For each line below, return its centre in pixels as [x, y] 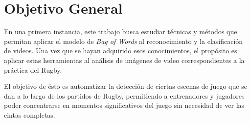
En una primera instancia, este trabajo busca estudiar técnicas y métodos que [121, 31]
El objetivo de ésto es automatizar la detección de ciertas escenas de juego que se [125, 86]
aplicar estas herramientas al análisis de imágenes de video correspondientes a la [124, 60]
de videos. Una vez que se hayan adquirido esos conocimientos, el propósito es [121, 51]
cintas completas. [30, 114]
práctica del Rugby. [33, 70]
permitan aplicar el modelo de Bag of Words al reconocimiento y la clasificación [124, 41]
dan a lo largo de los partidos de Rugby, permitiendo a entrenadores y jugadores [124, 95]
